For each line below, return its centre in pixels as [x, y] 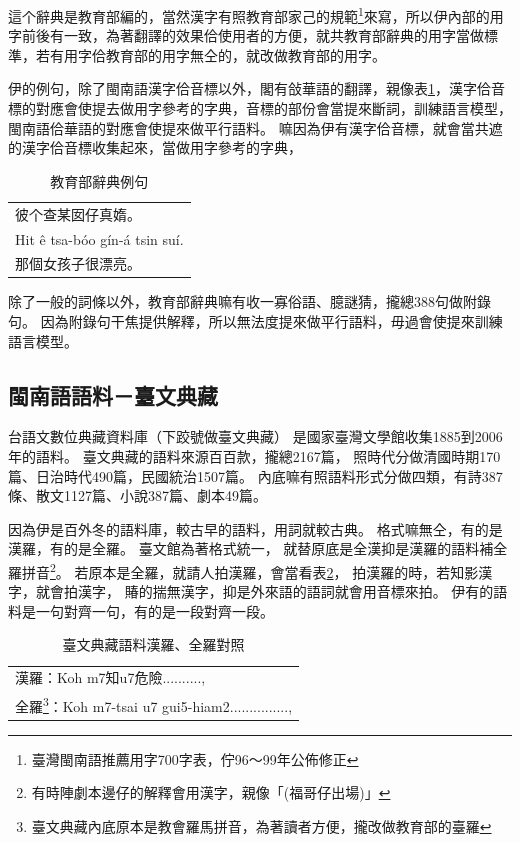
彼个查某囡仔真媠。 [78, 213]
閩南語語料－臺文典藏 [113, 394]
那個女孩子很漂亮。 [78, 263]
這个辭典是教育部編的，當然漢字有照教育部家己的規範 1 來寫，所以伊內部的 [249, 14]
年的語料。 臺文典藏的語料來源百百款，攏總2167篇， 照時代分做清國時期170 [254, 456]
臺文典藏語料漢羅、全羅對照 [153, 644]
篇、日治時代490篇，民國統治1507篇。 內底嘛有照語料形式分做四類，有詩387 [255, 475]
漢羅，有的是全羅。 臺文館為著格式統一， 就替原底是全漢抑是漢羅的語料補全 [258, 548]
